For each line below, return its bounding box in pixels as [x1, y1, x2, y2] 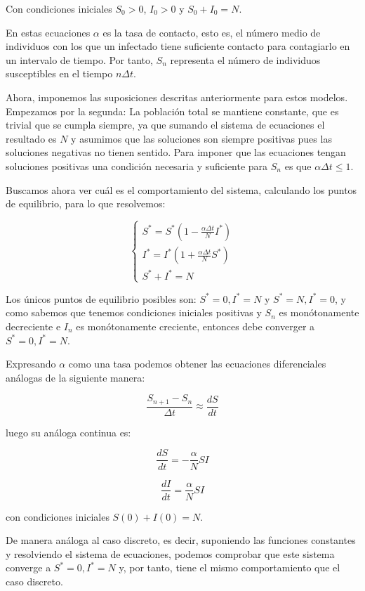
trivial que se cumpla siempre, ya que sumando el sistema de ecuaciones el [6, 117, 325, 132]
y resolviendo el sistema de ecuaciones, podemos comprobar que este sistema [6, 546, 335, 561]
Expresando [6, 356, 56, 371]
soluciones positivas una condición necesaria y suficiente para [6, 158, 268, 173]
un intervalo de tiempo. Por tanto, [6, 52, 153, 67]
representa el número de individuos [170, 52, 321, 67]
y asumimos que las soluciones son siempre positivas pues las [71, 131, 332, 145]
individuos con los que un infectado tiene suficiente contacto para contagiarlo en [6, 39, 350, 53]
